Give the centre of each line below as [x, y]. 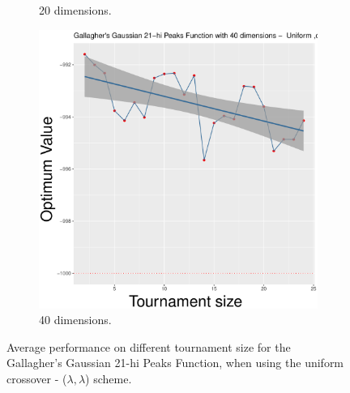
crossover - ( [37, 378]
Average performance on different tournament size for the [149, 346]
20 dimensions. [75, 10]
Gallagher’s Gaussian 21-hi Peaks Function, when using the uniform [175, 363]
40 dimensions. [75, 320]
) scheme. [109, 378]
